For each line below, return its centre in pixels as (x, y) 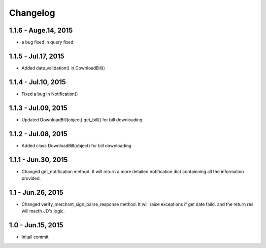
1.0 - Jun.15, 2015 (36, 225)
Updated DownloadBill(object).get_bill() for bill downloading (82, 120)
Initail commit (35, 237)
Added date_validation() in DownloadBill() (63, 68)
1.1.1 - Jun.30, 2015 (39, 159)
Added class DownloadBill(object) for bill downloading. (77, 145)
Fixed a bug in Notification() (50, 94)
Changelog (32, 13)
